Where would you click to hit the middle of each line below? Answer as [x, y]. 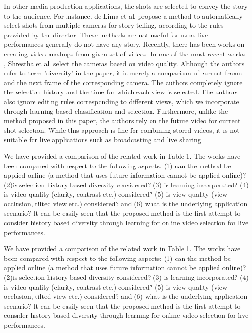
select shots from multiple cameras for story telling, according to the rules [114, 25]
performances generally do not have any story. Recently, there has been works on [124, 44]
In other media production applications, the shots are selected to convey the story [126, 6]
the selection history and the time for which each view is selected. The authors [121, 92]
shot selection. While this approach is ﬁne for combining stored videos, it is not [122, 130]
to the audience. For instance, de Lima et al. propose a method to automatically [123, 15]
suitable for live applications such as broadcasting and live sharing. [103, 139]
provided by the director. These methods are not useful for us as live [106, 34]
